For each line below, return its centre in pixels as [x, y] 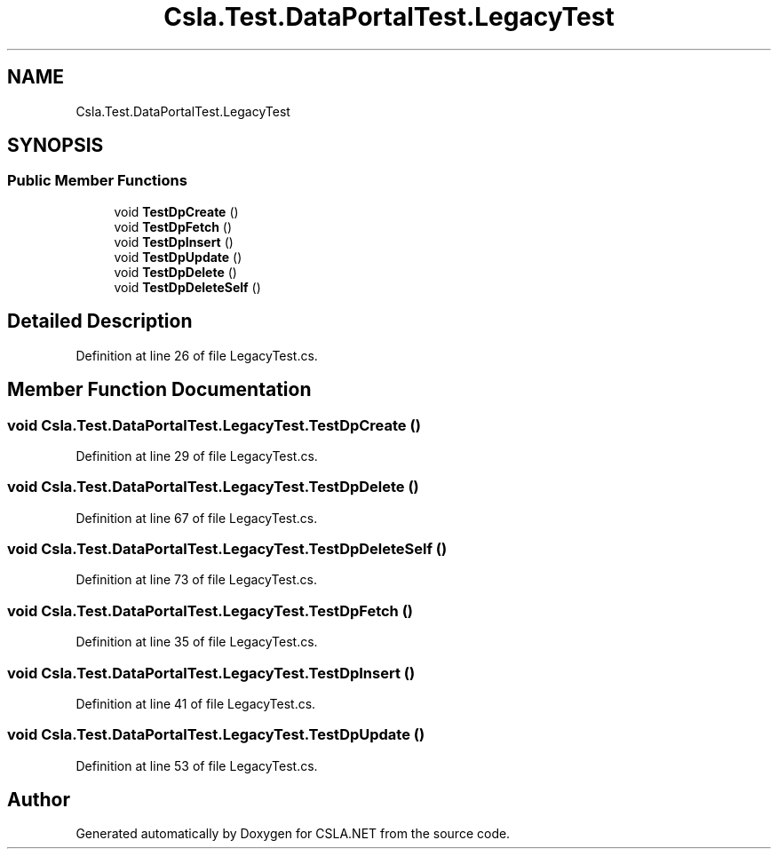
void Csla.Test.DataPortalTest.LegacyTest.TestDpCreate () [214, 425]
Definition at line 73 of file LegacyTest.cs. [197, 580]
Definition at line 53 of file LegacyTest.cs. [197, 765]
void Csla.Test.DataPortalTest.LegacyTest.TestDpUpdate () [216, 735]
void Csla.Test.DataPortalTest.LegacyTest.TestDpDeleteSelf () [227, 549]
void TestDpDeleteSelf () [187, 287]
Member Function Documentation [159, 390]
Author [39, 800]
